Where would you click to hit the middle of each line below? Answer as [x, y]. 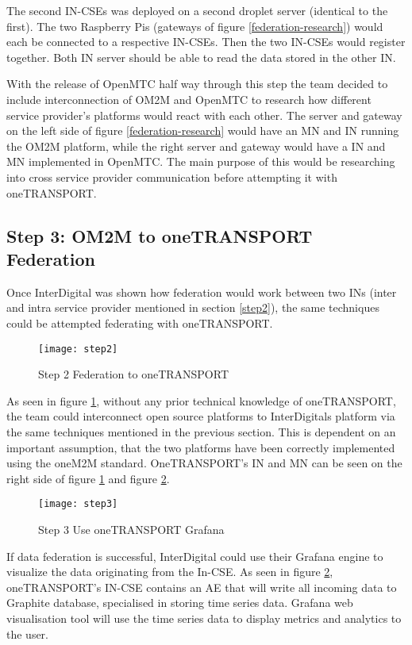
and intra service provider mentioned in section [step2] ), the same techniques [193, 307]
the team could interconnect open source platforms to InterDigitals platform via [201, 416]
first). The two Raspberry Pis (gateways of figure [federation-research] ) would [195, 26]
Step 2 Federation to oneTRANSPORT [134, 374]
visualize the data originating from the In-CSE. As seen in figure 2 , [170, 572]
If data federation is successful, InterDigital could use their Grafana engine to [195, 556]
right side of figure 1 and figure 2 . [88, 478]
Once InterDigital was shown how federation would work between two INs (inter [202, 292]
